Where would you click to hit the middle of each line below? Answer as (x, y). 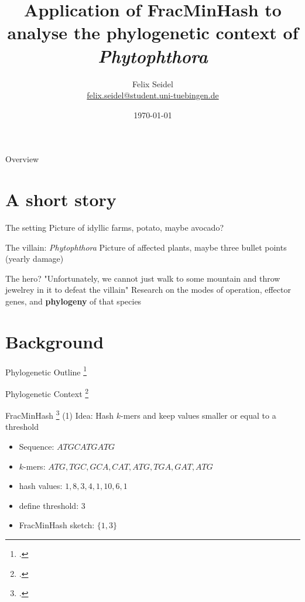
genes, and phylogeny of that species (73, 301)
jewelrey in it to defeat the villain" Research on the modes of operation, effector (148, 290)
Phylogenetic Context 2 (47, 392)
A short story (61, 199)
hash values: (41, 486)
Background (55, 341)
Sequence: (37, 447)
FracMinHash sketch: (57, 525)
